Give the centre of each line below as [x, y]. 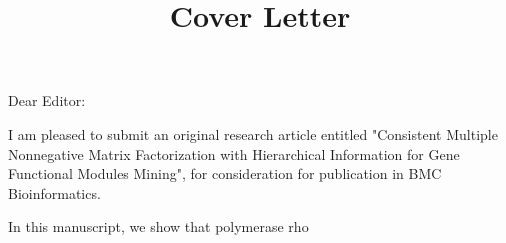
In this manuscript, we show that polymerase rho [158, 226]
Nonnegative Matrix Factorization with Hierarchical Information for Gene [234, 153]
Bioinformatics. [54, 192]
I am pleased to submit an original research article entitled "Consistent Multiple [253, 133]
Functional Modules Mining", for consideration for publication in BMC [225, 173]
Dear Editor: [47, 100]
